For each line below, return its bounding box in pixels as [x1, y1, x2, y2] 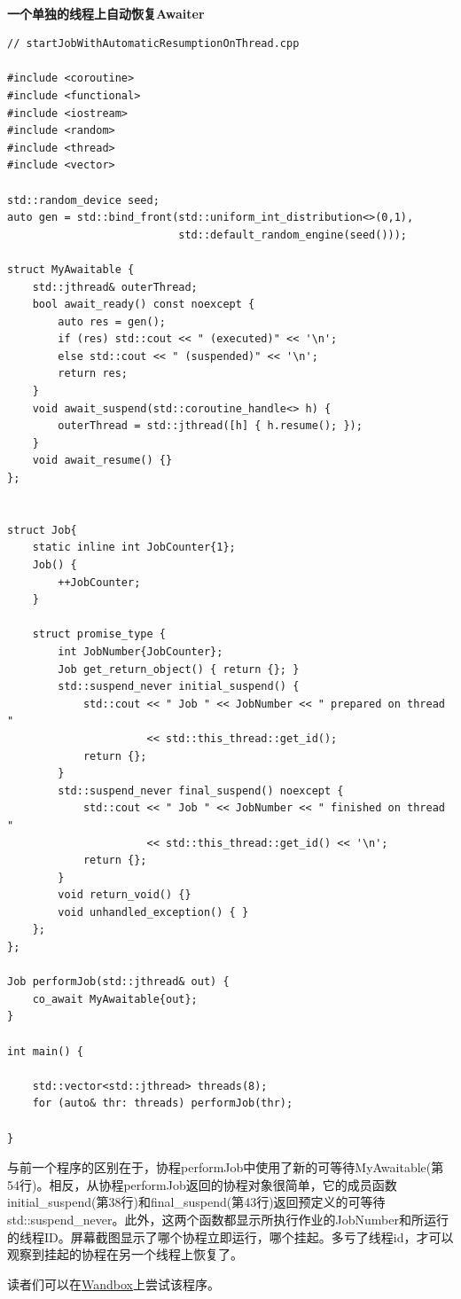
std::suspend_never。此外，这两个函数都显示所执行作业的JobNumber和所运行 [7, 1209, 449, 1228]
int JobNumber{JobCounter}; [58, 645, 223, 658]
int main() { [7, 1045, 83, 1058]
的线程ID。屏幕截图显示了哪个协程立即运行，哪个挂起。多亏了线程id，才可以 [7, 1227, 454, 1246]
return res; [58, 367, 129, 380]
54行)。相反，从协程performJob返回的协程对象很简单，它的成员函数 [7, 1175, 397, 1193]
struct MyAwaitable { [7, 262, 135, 276]
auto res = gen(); [58, 315, 166, 328]
